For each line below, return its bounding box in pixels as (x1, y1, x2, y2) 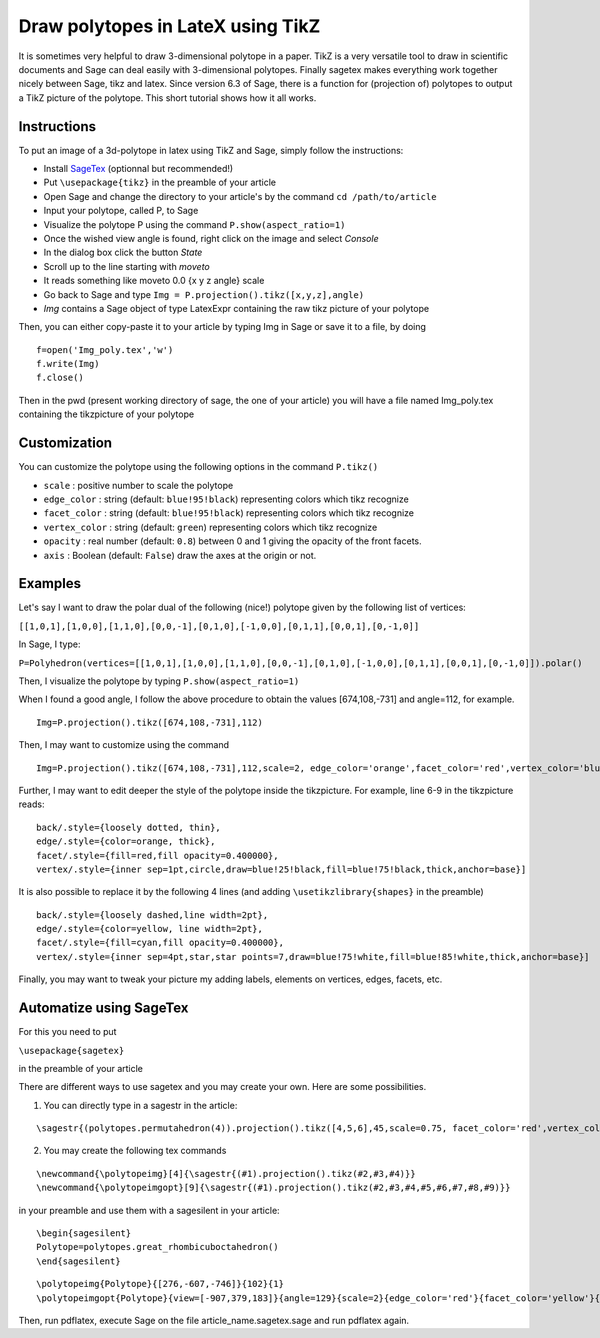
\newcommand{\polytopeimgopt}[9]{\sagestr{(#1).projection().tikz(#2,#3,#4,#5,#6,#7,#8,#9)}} (36, 1182, 511, 1194)
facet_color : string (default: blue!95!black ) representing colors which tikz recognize (43, 507, 415, 519)
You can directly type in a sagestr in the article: (43, 1099, 238, 1111)
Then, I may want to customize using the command (18, 739, 230, 751)
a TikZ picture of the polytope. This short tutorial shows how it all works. (18, 91, 317, 104)
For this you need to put (18, 1026, 117, 1038)
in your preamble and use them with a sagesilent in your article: (18, 1204, 280, 1216)
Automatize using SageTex (18, 1000, 189, 1017)
